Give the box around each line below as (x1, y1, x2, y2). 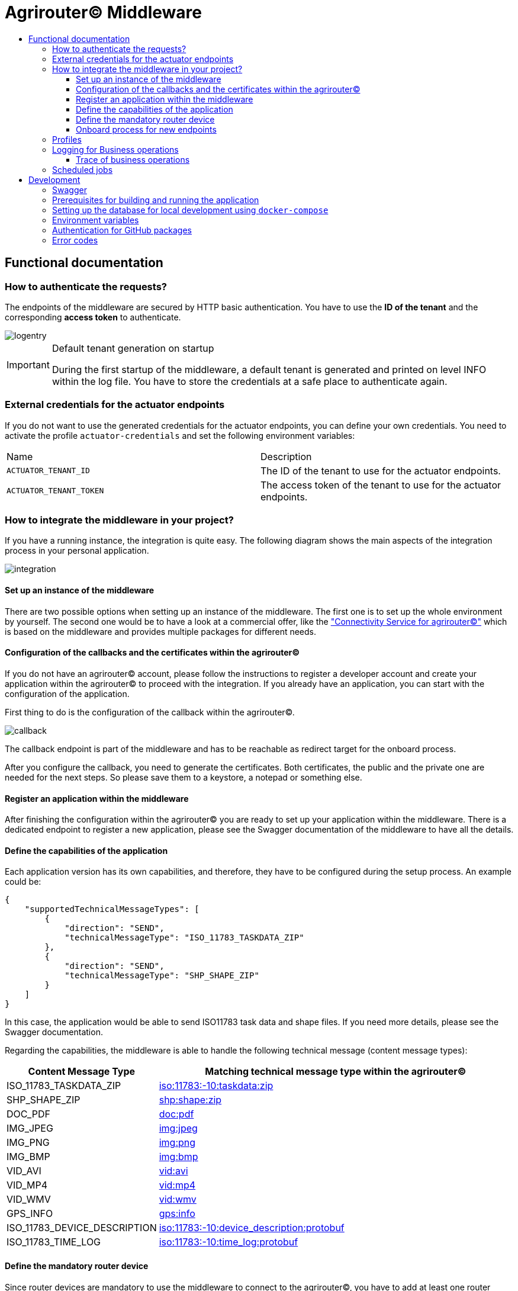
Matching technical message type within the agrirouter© (205, 1065, 466, 1078)
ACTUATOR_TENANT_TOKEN (7, 486, 104, 496)
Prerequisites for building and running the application (52, 194, 259, 205)
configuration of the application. (5, 688, 130, 699)
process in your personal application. (5, 545, 149, 556)
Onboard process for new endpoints (76, 124, 217, 134)
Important (7, 358, 50, 371)
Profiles (52, 134, 82, 144)
